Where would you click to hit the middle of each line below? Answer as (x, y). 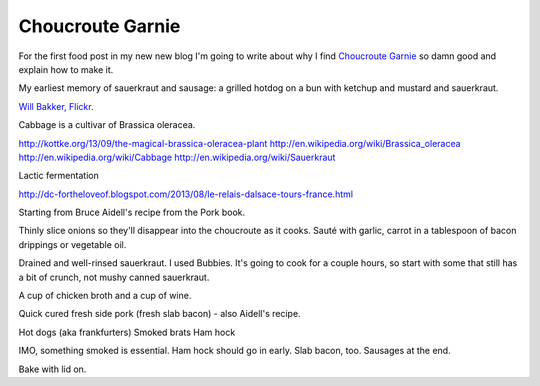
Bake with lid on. (52, 369)
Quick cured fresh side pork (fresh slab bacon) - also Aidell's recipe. (159, 314)
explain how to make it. (66, 69)
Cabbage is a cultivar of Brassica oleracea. (107, 125)
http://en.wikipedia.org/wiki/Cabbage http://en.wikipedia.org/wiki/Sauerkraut (177, 157)
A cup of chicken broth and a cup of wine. (105, 296)
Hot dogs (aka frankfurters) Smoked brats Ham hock (127, 332)
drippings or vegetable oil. (72, 244)
